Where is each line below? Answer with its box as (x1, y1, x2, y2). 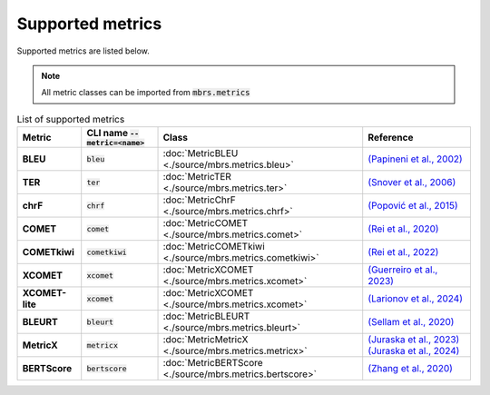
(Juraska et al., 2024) (367, 345, 460, 358)
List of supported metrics (16, 113, 125, 125)
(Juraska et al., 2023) (367, 333, 460, 346)
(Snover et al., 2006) (367, 176, 456, 189)
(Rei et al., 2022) (367, 246, 439, 259)
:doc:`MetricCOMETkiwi (162, 241, 265, 253)
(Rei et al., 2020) (367, 222, 439, 235)
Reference (367, 131, 414, 143)
